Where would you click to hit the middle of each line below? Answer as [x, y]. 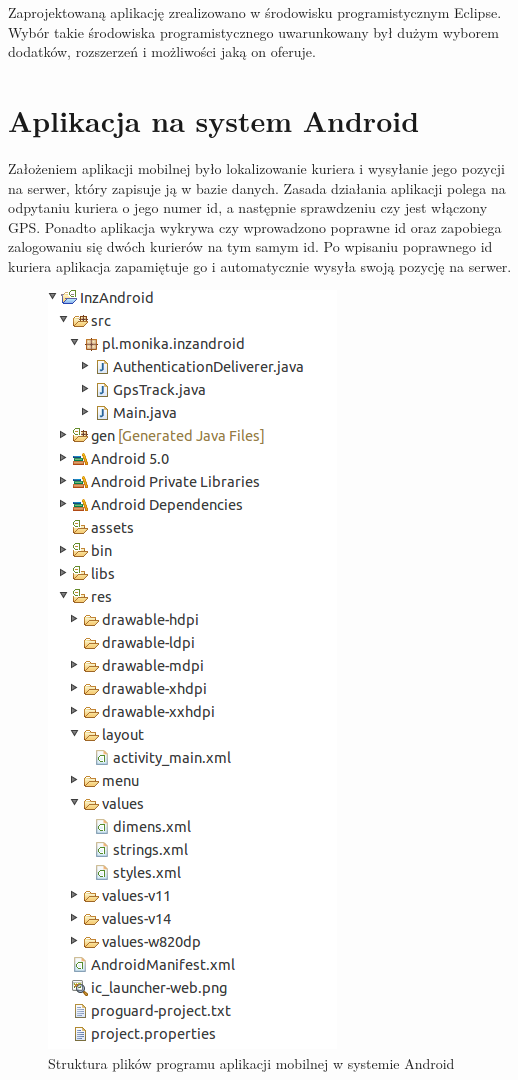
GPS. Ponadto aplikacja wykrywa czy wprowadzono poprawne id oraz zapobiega [255, 226]
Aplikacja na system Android [214, 119]
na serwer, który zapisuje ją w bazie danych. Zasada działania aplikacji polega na [257, 187]
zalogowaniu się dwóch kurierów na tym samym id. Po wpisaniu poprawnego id [250, 246]
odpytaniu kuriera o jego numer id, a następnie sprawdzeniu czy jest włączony [248, 207]
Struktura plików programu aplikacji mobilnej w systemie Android [251, 1063]
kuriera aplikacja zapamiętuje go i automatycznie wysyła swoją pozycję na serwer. [260, 265]
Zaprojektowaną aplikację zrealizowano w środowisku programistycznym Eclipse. [255, 12]
